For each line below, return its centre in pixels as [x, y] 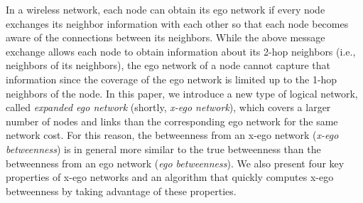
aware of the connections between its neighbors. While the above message [166, 37]
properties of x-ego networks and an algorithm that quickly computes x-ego [170, 177]
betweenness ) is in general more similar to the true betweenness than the [163, 149]
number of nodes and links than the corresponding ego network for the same [172, 121]
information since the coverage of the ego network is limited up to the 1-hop [172, 79]
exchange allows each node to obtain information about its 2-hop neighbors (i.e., [181, 51]
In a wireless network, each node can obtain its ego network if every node [166, 9]
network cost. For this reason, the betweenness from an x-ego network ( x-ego [172, 135]
